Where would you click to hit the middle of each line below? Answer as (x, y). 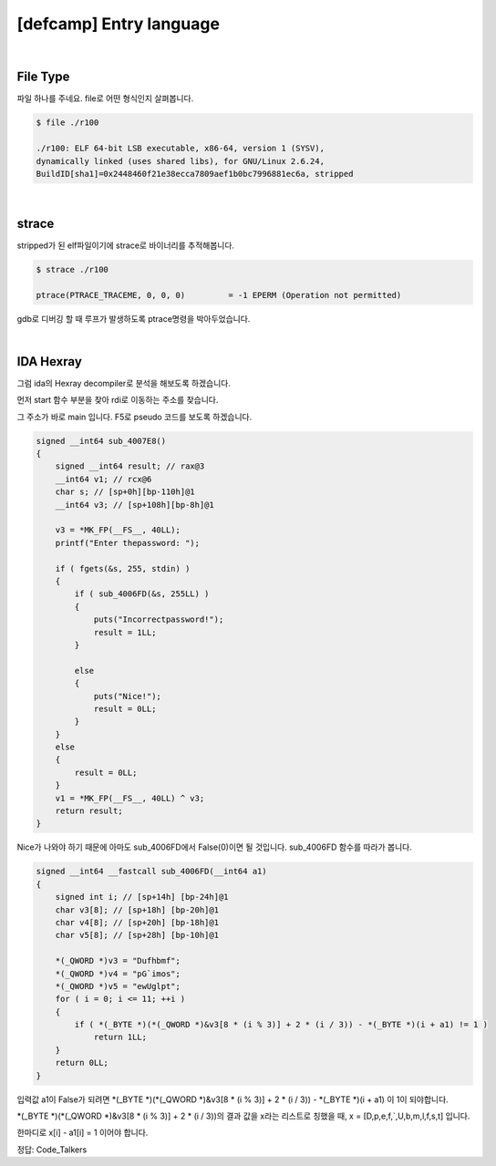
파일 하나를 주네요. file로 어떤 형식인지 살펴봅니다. (105, 98)
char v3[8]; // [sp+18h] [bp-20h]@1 (137, 910)
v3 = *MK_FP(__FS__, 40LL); (118, 530)
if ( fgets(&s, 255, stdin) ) (123, 568)
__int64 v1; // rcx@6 (103, 479)
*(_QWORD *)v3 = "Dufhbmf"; (118, 961)
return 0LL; (82, 1063)
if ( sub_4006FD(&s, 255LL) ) (142, 594)
